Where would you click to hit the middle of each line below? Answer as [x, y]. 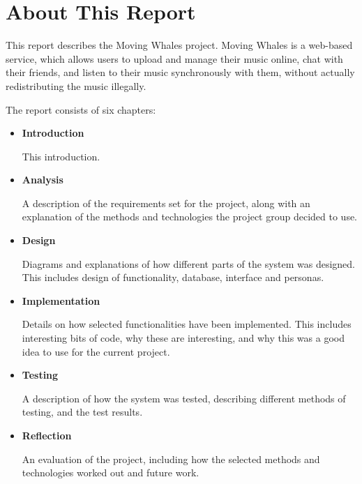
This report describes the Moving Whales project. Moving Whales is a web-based [179, 45]
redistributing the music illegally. [76, 85]
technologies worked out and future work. [111, 472]
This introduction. [61, 156]
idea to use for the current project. [96, 351]
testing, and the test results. [82, 412]
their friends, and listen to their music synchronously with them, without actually [180, 72]
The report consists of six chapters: [81, 109]
